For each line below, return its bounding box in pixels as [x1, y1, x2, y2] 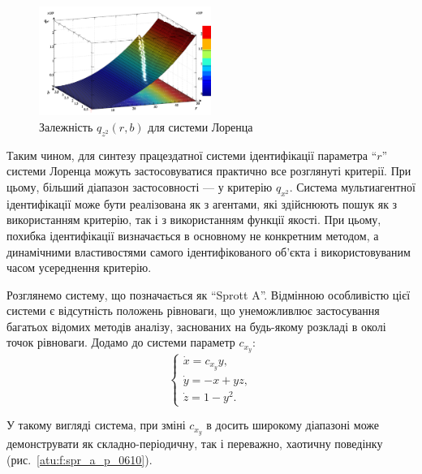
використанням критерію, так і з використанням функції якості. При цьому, [6, 211, 381, 228]
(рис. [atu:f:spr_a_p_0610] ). [6, 450, 153, 468]
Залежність [39, 118, 93, 135]
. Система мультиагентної [289, 178, 416, 195]
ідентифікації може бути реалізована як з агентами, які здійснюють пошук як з [6, 195, 398, 212]
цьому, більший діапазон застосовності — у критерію [6, 178, 273, 195]
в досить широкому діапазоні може [206, 416, 380, 433]
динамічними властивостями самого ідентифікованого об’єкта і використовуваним [6, 243, 411, 260]
